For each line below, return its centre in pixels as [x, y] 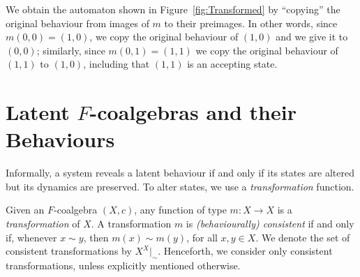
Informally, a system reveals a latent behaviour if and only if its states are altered [180, 173]
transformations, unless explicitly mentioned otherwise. [123, 265]
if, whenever [31, 237]
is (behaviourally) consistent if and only [270, 224]
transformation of [43, 224]
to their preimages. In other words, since [251, 23]
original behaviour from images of [77, 23]
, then [96, 237]
